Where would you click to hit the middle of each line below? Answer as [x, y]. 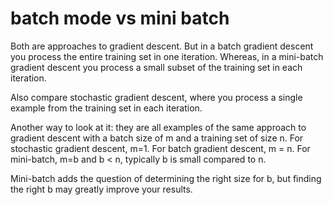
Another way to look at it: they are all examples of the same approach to [158, 127]
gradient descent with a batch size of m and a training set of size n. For [157, 138]
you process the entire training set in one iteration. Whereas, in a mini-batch [167, 56]
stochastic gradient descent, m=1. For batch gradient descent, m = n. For [160, 148]
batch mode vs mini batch [120, 18]
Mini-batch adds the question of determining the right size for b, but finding [166, 178]
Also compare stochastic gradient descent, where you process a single [156, 97]
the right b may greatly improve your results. [101, 189]
